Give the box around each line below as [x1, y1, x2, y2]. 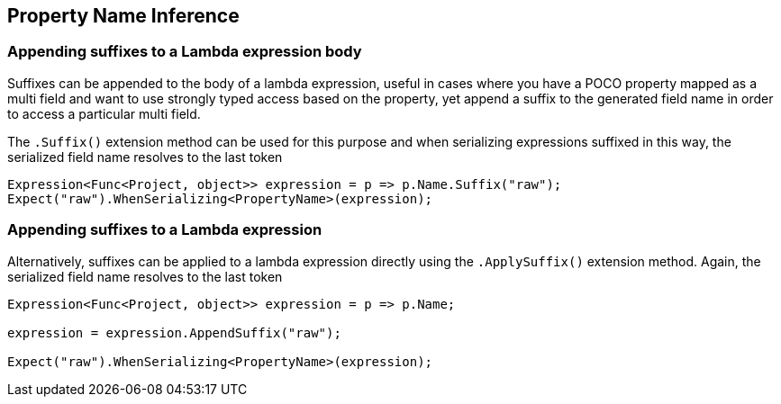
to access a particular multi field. [7, 105, 201, 121]
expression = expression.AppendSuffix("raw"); [7, 325, 341, 340]
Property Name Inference [7, 4, 240, 27]
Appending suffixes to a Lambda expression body [7, 42, 362, 61]
